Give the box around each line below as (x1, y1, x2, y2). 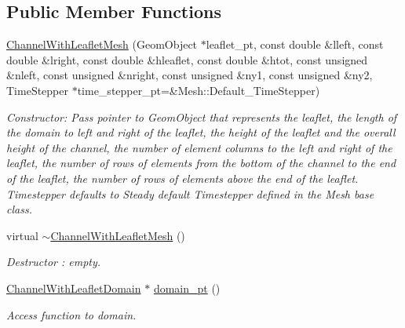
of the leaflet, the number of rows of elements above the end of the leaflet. (6, 169, 359, 186)
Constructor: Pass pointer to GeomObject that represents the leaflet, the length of (6, 108, 397, 125)
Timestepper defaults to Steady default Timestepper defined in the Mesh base (6, 185, 374, 202)
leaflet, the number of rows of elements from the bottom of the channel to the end (6, 155, 396, 171)
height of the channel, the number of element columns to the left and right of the (6, 139, 392, 155)
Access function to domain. (6, 306, 137, 323)
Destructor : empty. (6, 253, 101, 270)
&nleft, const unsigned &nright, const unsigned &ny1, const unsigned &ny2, (6, 67, 373, 83)
